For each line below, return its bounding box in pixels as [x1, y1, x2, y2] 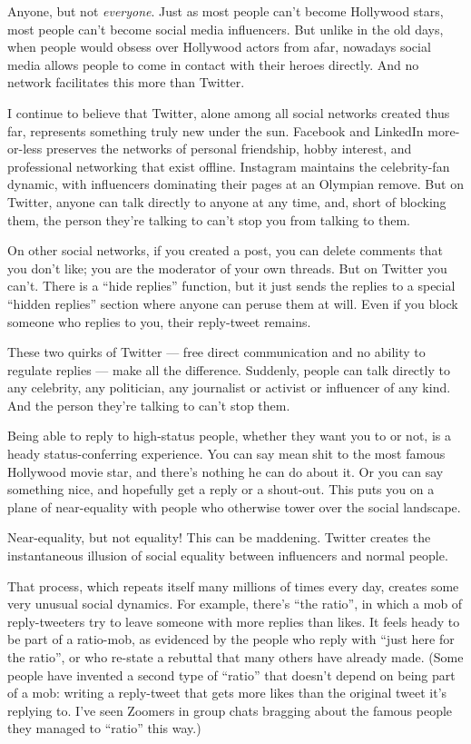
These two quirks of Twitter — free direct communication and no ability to [7, 342, 426, 362]
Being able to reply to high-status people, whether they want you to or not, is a [7, 426, 451, 445]
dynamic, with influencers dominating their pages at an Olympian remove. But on [7, 174, 464, 193]
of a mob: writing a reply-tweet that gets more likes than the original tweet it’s [7, 683, 447, 702]
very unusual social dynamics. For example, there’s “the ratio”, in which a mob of [7, 594, 463, 613]
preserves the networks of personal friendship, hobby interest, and [45, 139, 412, 158]
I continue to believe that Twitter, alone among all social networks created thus [7, 103, 450, 122]
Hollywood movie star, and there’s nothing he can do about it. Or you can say [7, 461, 444, 481]
